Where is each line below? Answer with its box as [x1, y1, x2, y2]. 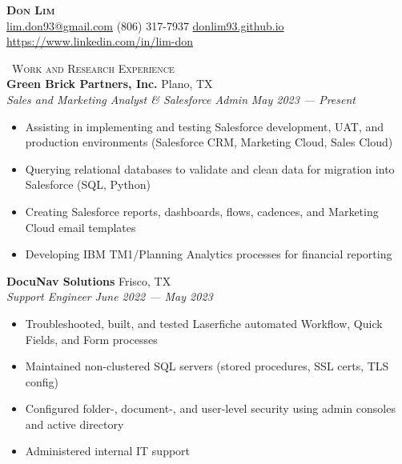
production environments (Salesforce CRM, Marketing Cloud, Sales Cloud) [25, 134, 393, 150]
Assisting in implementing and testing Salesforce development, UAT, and [25, 118, 384, 134]
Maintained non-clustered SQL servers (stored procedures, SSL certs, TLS [25, 358, 389, 374]
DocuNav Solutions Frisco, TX [6, 272, 171, 289]
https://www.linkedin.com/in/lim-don [6, 33, 194, 50]
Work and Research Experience [11, 59, 175, 76]
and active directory [25, 415, 124, 432]
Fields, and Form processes [25, 330, 158, 347]
